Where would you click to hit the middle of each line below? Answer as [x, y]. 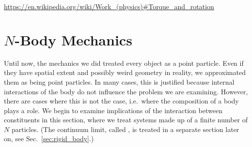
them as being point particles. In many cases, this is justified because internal [119, 81]
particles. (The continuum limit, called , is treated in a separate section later [125, 129]
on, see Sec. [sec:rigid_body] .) [49, 139]
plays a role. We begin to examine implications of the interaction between [113, 110]
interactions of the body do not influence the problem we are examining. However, [126, 91]
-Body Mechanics [73, 39]
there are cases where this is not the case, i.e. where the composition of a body [121, 101]
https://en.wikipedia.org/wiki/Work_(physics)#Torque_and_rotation [109, 6]
